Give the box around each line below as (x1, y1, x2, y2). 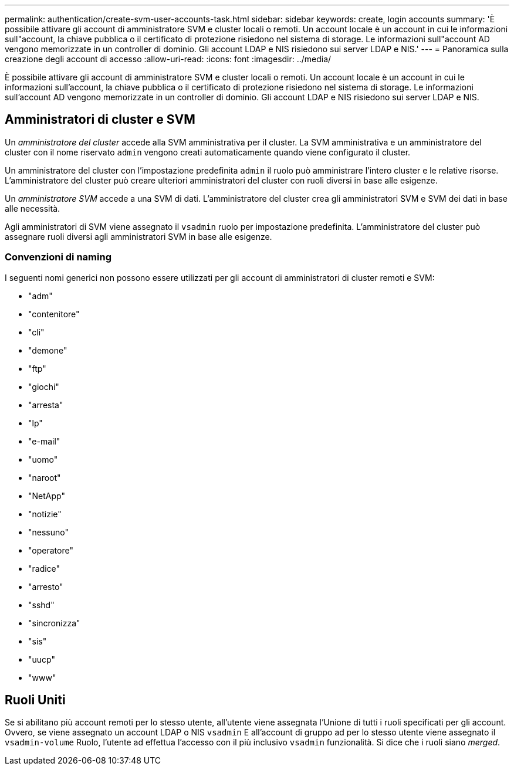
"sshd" (28, 599, 55, 610)
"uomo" (28, 454, 58, 464)
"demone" (28, 345, 67, 355)
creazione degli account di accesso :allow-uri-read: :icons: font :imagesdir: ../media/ (5, 54, 332, 64)
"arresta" (28, 399, 63, 410)
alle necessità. (5, 203, 60, 213)
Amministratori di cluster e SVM (5, 112, 195, 127)
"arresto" (28, 581, 63, 592)
